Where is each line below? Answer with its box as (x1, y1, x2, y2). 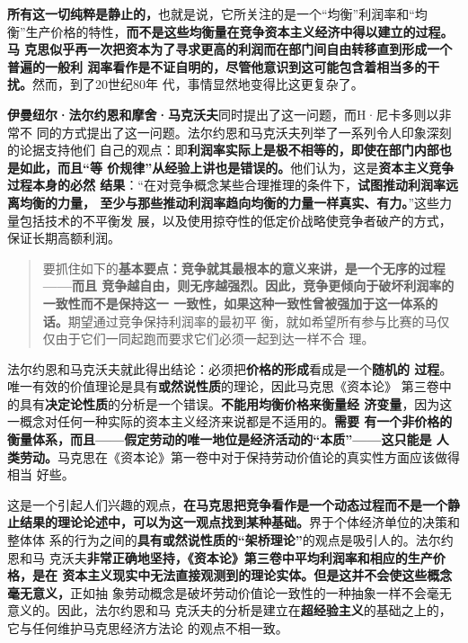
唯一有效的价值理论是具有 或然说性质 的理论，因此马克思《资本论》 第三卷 (7, 377, 439, 396)
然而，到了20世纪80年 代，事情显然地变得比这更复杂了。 (32, 75, 364, 94)
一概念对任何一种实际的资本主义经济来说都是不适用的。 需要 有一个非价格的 (7, 412, 453, 431)
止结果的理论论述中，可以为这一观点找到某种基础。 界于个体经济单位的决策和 (7, 513, 460, 531)
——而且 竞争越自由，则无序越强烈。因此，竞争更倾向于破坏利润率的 (42, 276, 455, 295)
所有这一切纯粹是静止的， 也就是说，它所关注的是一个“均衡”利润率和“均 (7, 4, 428, 22)
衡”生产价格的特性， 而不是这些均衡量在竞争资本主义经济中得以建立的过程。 (7, 22, 454, 40)
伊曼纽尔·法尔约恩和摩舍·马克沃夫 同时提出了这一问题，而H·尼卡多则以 (7, 104, 439, 123)
